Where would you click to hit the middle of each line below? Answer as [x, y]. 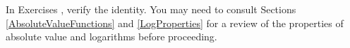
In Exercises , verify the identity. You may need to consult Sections [151, 9]
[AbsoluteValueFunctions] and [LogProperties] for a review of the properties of [175, 23]
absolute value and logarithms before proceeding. [111, 37]
